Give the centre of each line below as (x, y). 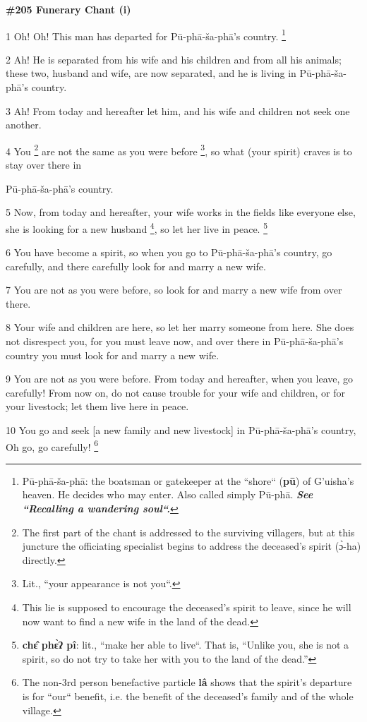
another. (24, 125)
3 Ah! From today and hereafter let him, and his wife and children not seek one (178, 110)
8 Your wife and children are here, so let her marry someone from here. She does (180, 327)
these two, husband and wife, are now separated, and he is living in (151, 73)
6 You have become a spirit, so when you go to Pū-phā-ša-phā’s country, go (169, 252)
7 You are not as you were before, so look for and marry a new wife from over (174, 290)
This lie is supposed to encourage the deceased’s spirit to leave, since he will (187, 607)
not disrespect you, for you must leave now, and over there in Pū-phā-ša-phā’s (175, 341)
